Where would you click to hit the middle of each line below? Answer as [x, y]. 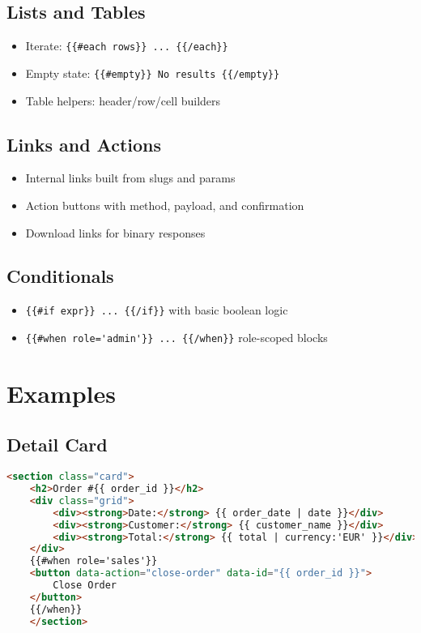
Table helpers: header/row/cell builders [123, 100]
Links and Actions [84, 144]
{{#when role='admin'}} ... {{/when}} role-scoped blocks [176, 337]
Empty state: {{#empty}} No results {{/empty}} [153, 73]
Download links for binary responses [115, 232]
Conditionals [60, 276]
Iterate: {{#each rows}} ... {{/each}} [127, 46]
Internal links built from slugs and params [130, 178]
